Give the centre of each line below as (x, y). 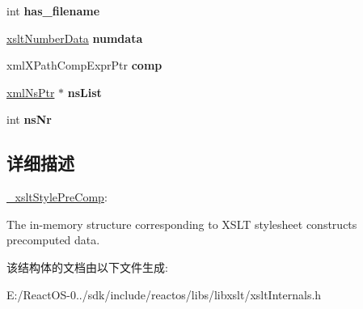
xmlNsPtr (31, 92)
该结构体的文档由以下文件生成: (87, 267)
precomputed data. (53, 240)
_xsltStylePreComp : (57, 197)
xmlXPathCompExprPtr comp (84, 65)
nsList (84, 92)
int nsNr (29, 119)
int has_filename (53, 11)
